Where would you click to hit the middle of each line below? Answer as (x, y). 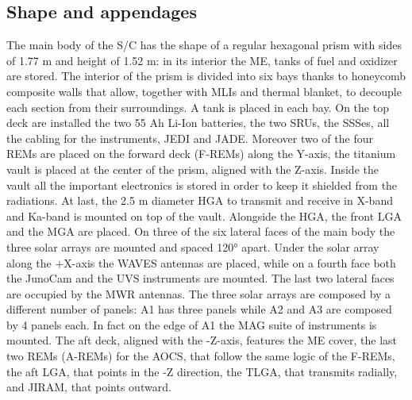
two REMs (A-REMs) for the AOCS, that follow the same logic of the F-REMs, (201, 356)
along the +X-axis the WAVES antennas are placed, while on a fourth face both (201, 262)
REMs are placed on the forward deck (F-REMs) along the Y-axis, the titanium (201, 154)
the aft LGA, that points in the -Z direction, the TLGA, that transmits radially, (202, 371)
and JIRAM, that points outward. (89, 387)
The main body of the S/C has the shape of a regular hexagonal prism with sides (204, 45)
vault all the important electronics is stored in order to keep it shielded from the (202, 185)
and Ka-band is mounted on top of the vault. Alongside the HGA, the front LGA (204, 215)
